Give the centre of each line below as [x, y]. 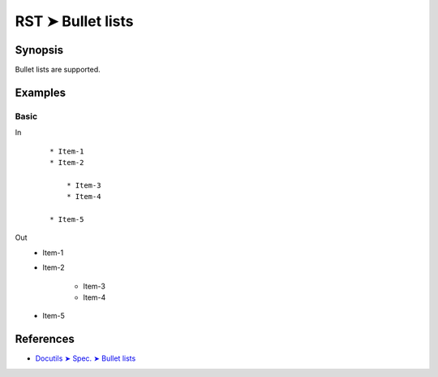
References [45, 339]
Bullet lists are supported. [58, 70]
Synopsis [39, 50]
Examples [41, 92]
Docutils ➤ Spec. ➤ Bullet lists [86, 358]
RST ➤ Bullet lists [74, 21]
